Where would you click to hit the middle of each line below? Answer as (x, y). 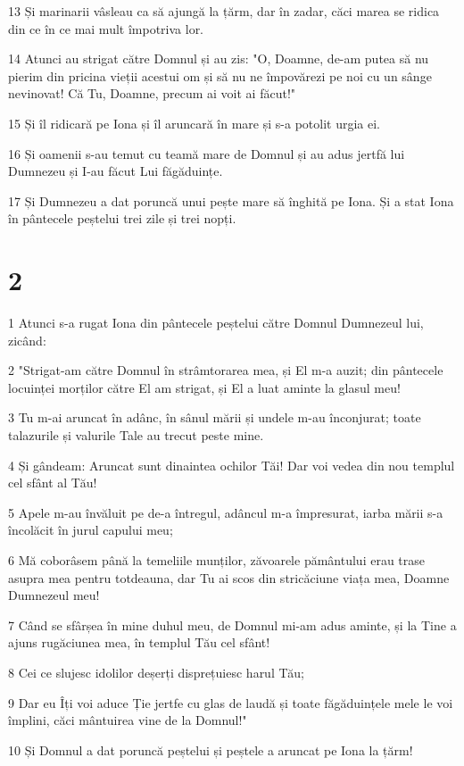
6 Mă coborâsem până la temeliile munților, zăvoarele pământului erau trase (216, 560)
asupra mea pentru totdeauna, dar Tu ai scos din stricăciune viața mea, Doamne (229, 577)
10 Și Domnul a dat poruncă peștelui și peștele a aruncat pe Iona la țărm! (211, 749)
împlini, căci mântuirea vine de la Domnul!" (128, 720)
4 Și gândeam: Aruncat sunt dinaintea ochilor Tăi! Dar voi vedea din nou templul (232, 465)
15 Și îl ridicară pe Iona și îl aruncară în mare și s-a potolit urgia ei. (194, 123)
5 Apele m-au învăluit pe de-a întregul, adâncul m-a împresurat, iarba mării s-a (226, 512)
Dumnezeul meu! (54, 595)
